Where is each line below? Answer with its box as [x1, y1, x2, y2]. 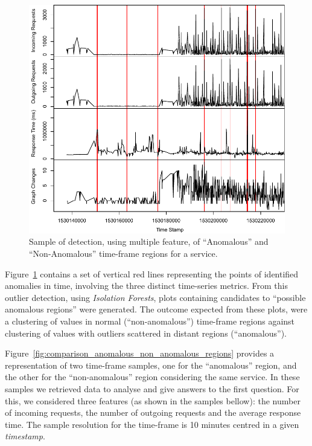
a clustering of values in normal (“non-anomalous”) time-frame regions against [5, 315, 295, 328]
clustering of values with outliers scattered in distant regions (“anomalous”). [5, 326, 287, 339]
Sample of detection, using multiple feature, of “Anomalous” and [29, 235, 269, 248]
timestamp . [5, 430, 45, 442]
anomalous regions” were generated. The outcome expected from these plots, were [5, 303, 308, 315]
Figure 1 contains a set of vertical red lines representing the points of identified [5, 267, 299, 280]
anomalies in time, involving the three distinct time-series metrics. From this [5, 279, 288, 292]
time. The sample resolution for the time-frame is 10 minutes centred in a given [5, 418, 299, 430]
